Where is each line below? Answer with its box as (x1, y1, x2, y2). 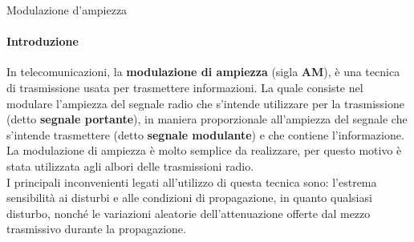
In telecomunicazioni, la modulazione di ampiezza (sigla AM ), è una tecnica (6, 63, 400, 80)
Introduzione (6, 33, 79, 50)
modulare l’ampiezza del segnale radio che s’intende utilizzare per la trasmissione (6, 95, 404, 111)
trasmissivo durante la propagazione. (6, 220, 186, 237)
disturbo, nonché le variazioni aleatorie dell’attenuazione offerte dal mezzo (6, 204, 371, 221)
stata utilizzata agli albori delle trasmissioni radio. (6, 157, 254, 174)
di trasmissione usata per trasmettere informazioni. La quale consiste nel (6, 79, 363, 95)
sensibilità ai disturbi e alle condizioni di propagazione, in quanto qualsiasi (6, 189, 372, 206)
